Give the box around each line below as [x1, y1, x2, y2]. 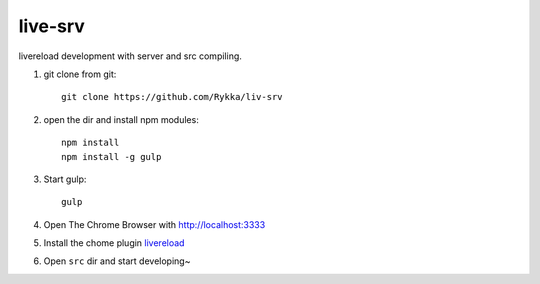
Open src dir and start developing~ [43, 255, 191, 267]
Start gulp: [43, 173, 87, 185]
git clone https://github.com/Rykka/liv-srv [61, 91, 284, 103]
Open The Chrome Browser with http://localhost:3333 [43, 218, 266, 230]
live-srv [18, 15, 85, 37]
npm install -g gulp [61, 151, 162, 162]
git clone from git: [43, 68, 117, 80]
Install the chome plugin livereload [43, 237, 185, 249]
